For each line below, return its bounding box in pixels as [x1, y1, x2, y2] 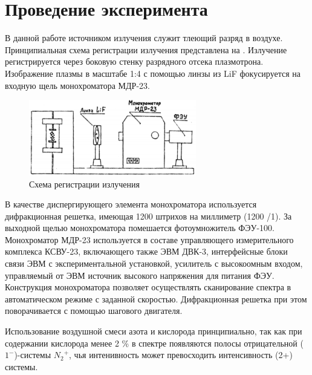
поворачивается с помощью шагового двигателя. [5, 304, 183, 317]
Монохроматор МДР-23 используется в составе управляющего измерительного [5, 233, 294, 246]
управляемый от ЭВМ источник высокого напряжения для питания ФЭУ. [5, 269, 275, 281]
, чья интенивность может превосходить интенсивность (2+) [69, 348, 293, 361]
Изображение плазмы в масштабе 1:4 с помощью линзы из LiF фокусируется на [5, 67, 301, 79]
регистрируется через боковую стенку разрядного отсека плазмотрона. [5, 55, 264, 68]
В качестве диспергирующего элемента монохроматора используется [5, 198, 257, 210]
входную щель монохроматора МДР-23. [5, 79, 150, 91]
